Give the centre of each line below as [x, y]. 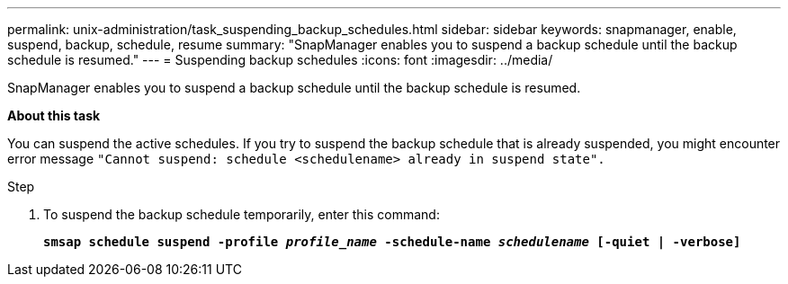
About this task [54, 115]
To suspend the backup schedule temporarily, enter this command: [242, 214]
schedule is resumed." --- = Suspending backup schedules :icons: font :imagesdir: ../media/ [280, 60]
